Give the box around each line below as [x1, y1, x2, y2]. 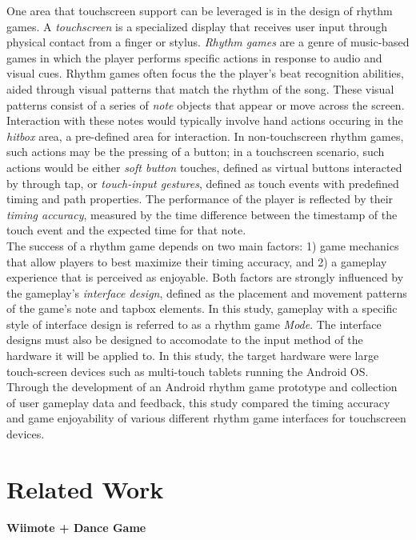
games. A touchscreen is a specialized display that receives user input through [6, 18, 388, 34]
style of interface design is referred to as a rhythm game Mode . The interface [6, 315, 382, 332]
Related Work [6, 472, 164, 505]
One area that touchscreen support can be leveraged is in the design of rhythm [6, 2, 393, 18]
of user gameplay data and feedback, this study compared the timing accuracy [6, 394, 390, 410]
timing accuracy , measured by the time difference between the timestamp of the [6, 206, 398, 222]
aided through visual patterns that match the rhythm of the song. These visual [6, 80, 394, 97]
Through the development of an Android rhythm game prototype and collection [6, 378, 398, 395]
